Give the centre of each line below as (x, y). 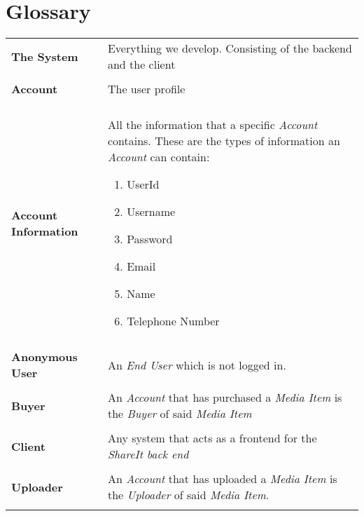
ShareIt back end (148, 454)
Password (150, 239)
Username (151, 212)
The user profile (146, 89)
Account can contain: (159, 157)
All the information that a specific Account (212, 125)
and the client (141, 64)
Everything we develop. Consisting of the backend (230, 48)
